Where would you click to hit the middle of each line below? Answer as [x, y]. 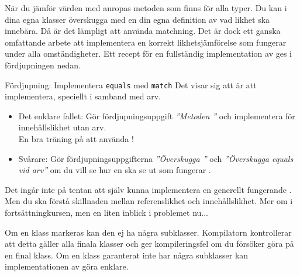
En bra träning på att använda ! [76, 139]
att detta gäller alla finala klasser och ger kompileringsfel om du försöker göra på [149, 244]
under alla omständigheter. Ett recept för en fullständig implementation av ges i [148, 54]
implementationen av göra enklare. [67, 266]
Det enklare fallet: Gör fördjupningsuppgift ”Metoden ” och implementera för [157, 115]
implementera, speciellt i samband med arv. [83, 96]
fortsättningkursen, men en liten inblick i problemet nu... [106, 212]
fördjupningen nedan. [43, 65]
